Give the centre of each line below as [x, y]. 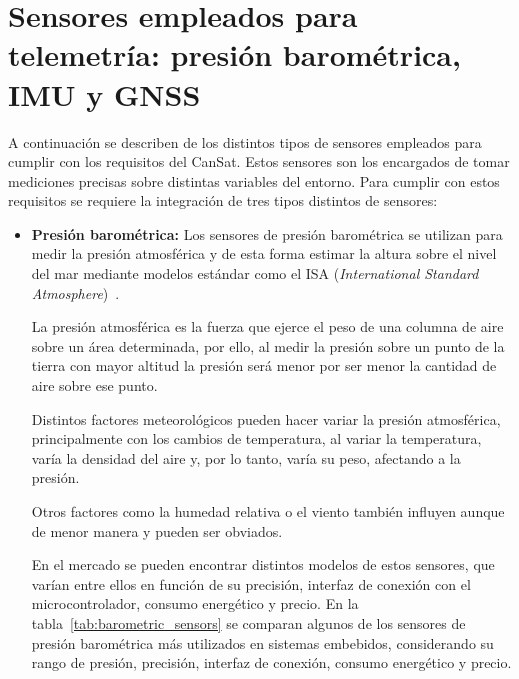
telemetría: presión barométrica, [234, 54]
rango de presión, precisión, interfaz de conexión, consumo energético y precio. [271, 662]
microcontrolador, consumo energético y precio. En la [195, 603]
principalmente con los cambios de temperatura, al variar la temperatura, [256, 438]
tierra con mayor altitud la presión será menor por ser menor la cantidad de [264, 365]
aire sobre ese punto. [94, 385]
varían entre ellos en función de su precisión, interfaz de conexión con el [251, 583]
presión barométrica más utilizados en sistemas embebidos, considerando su [262, 642]
